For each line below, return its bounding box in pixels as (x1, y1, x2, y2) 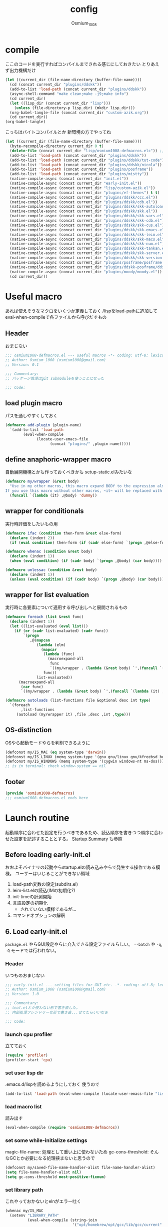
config (70, 4, 98, 15)
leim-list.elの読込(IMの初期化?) (12, 887, 75, 894)
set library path (5, 1186, 43, 1193)
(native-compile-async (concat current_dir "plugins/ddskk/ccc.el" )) (9, 195, 157, 200)
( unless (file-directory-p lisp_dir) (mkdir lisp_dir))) (14, 105, 135, 111)
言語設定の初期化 (12, 900, 48, 906)
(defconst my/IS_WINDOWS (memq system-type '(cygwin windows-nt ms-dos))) (5, 759, 164, 764)
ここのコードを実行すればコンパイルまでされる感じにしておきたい (5, 61, 141, 67)
